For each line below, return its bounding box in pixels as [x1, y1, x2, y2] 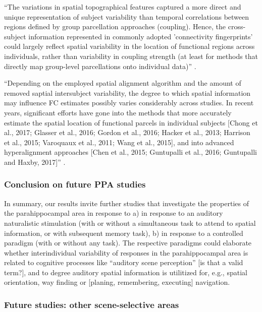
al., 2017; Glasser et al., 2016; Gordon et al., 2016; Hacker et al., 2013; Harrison [4, 127, 250, 138]
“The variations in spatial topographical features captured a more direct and [4, 2, 241, 12]
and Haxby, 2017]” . [4, 156, 66, 167]
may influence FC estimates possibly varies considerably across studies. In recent [4, 97, 254, 108]
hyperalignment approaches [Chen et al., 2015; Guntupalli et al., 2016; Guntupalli [4, 147, 257, 157]
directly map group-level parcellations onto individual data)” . [4, 60, 196, 71]
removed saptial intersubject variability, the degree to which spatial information [4, 87, 251, 98]
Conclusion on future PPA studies [4, 178, 146, 191]
